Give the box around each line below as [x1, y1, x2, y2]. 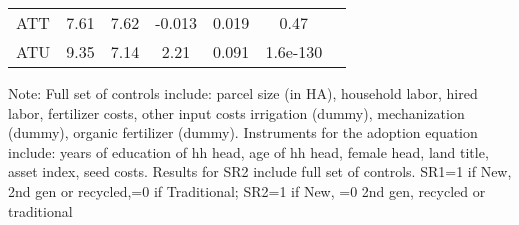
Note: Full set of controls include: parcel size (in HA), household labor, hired [8, 83, 478, 103]
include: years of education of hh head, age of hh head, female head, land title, [8, 141, 489, 162]
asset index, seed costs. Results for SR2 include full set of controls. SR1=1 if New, [8, 161, 512, 182]
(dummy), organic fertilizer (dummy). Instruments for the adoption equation [8, 122, 478, 143]
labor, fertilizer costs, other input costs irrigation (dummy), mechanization [8, 102, 465, 123]
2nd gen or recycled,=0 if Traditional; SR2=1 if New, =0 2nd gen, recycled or [8, 180, 486, 201]
